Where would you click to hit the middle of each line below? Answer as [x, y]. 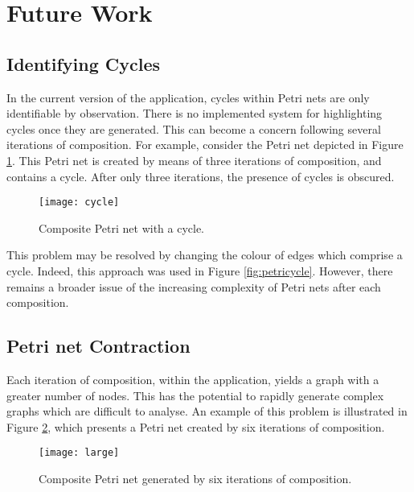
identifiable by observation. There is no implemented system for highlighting [195, 113]
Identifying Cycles [84, 63]
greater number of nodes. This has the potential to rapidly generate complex [195, 395]
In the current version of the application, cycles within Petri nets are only [188, 97]
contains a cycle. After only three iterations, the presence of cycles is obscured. [201, 176]
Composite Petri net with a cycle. [122, 227]
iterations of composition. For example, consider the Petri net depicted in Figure [205, 145]
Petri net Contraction [98, 346]
